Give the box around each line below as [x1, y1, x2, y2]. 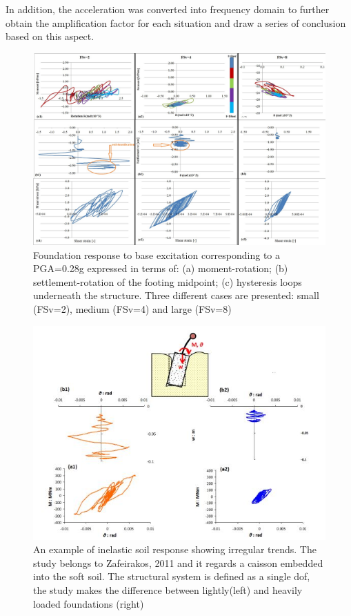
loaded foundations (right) [33, 596, 144, 610]
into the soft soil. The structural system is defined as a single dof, [33, 569, 310, 584]
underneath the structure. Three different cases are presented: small [33, 288, 319, 302]
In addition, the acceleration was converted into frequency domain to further [6, 2, 330, 16]
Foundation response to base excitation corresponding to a [33, 247, 281, 262]
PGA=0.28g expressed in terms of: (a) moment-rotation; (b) [33, 261, 288, 276]
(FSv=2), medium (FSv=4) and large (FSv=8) [33, 302, 232, 316]
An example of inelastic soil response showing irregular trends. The [33, 542, 317, 557]
